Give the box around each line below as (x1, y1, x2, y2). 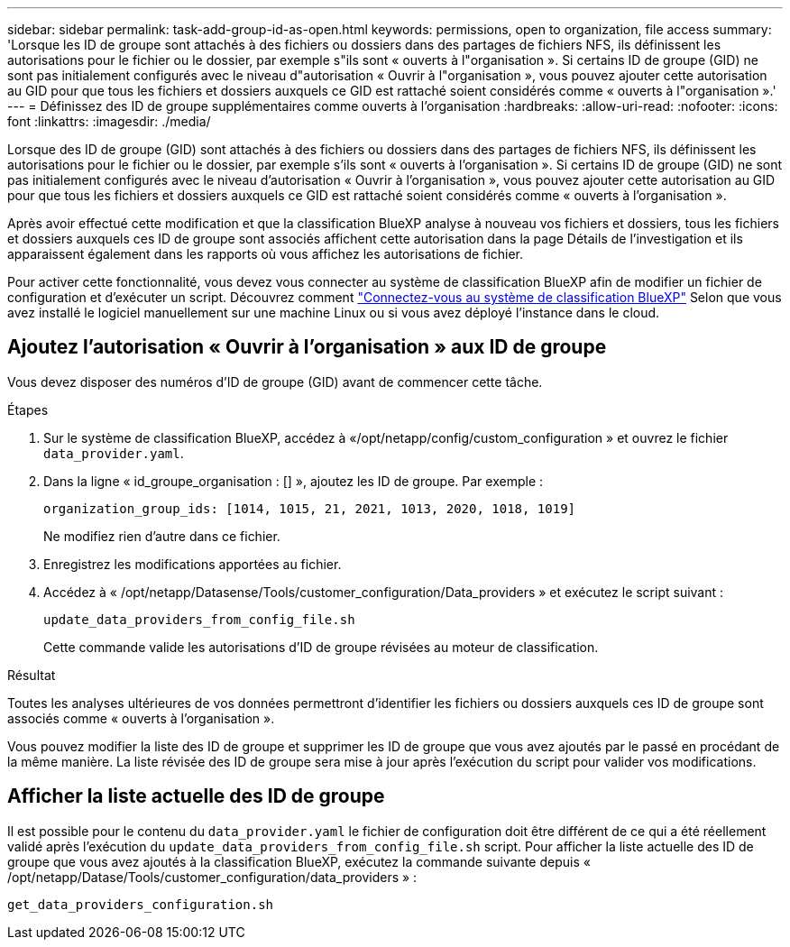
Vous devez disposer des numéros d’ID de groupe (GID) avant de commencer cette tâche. (7, 373, 543, 390)
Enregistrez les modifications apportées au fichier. (43, 556, 342, 572)
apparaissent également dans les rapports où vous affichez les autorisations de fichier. (7, 246, 524, 262)
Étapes (7, 401, 49, 418)
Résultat (7, 667, 56, 683)
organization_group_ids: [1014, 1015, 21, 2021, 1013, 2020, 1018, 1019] (43, 501, 576, 516)
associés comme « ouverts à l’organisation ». (7, 710, 275, 726)
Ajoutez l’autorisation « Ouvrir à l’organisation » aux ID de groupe (7, 336, 607, 359)
